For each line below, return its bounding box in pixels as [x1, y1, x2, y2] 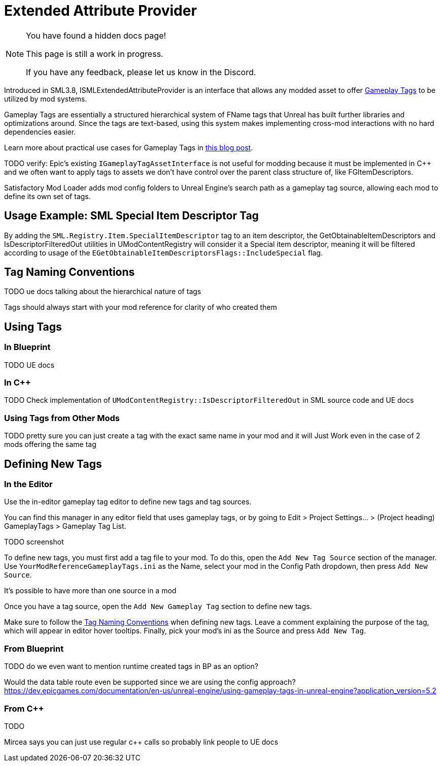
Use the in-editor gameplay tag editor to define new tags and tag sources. [4, 497, 252, 506]
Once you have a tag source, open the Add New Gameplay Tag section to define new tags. [4, 602, 312, 611]
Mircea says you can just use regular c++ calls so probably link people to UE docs [4, 737, 279, 746]
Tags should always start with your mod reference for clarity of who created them [4, 303, 277, 312]
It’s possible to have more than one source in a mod [4, 586, 177, 595]
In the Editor [4, 479, 53, 489]
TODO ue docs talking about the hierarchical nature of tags [4, 287, 201, 296]
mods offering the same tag [4, 440, 96, 449]
